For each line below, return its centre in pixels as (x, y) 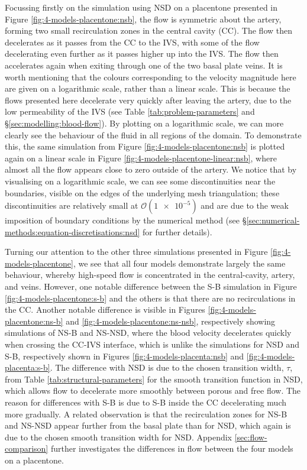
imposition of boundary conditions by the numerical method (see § (126, 220)
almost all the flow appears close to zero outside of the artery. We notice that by (151, 169)
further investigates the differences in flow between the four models (172, 448)
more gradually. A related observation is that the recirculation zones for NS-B (146, 414)
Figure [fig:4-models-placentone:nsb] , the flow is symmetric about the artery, (143, 19)
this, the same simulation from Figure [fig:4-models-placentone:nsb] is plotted (145, 146)
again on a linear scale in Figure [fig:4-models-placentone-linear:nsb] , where (141, 158)
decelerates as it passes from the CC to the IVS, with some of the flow (132, 42)
